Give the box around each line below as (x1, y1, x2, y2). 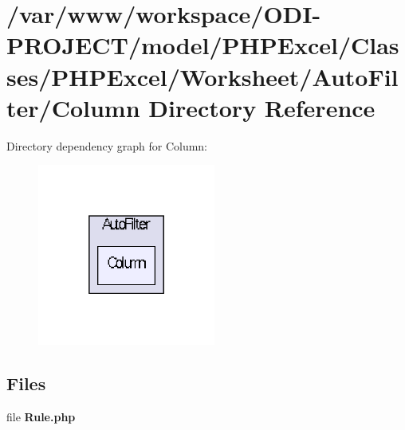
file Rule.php (6, 408, 76, 424)
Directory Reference (148, 91, 376, 123)
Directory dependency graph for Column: (6, 137, 207, 154)
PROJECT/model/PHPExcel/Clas (6, 29, 399, 61)
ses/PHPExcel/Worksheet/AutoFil (6, 60, 399, 92)
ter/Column (6, 91, 140, 123)
